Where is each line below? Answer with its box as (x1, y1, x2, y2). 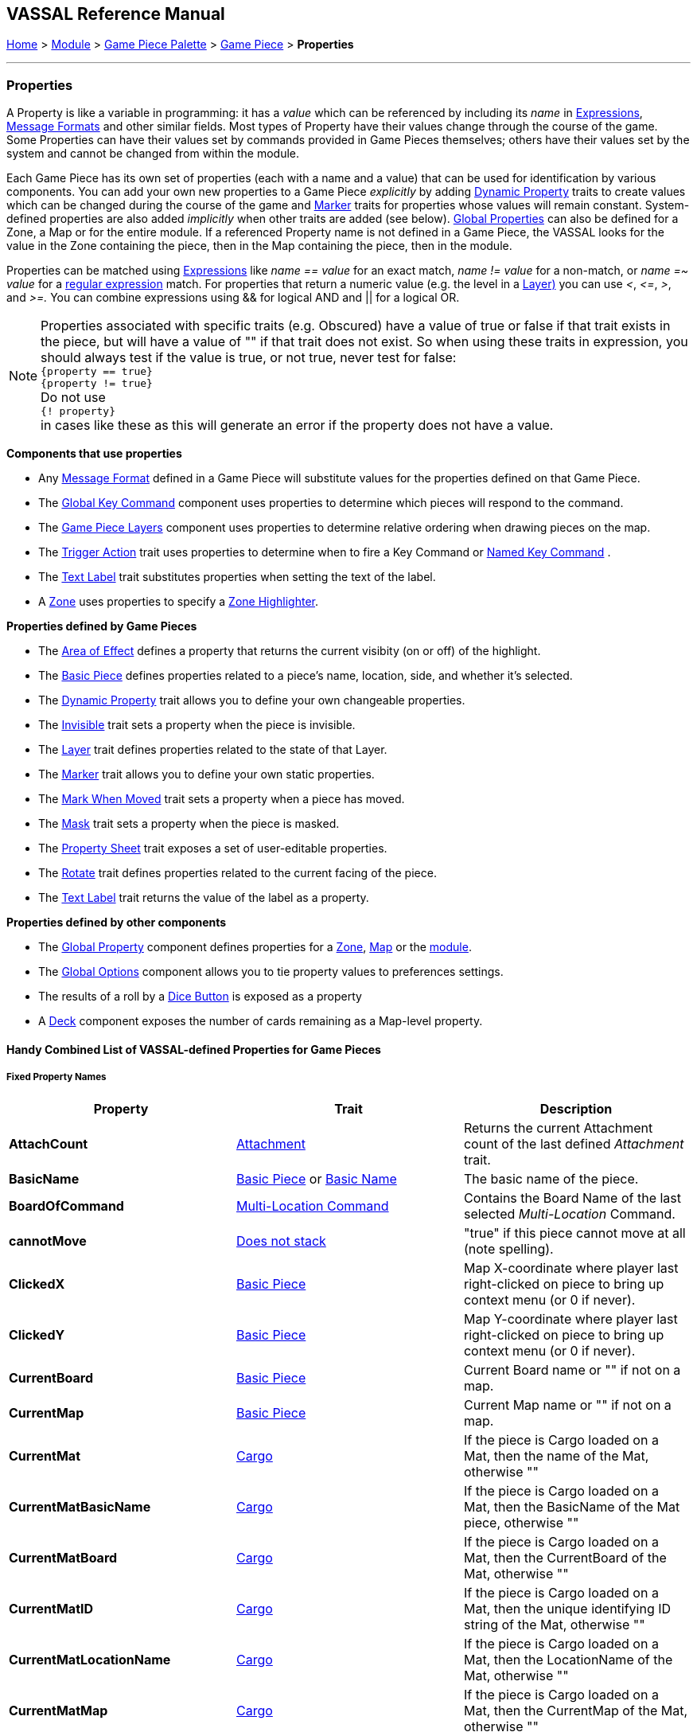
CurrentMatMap (9, 1702, 108, 1718)
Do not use (41, 389, 106, 406)
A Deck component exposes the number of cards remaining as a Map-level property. (38, 1014, 483, 1028)
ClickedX (9, 1275, 65, 1292)
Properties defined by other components (6, 915, 227, 930)
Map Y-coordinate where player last (463, 1310, 678, 1327)
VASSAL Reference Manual (6, 4, 225, 24)
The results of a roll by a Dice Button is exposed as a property (38, 989, 362, 1004)
